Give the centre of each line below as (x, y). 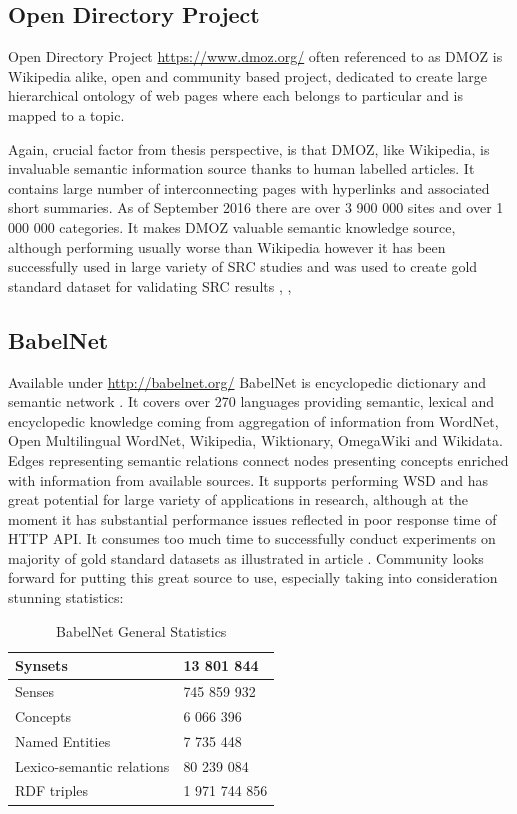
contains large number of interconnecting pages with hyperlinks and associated (249, 187)
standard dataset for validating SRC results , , (150, 285)
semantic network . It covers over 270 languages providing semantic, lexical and (251, 401)
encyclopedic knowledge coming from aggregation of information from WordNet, (253, 420)
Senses (35, 691)
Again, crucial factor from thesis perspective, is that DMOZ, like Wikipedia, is (249, 148)
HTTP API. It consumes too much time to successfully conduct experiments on (252, 538)
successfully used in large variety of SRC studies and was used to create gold (243, 266)
